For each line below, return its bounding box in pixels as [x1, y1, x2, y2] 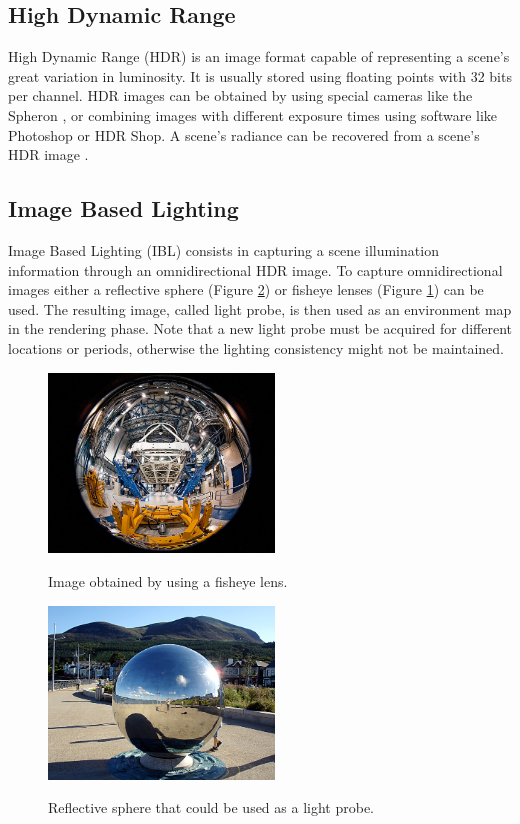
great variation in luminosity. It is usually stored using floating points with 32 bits [8, 65, 512, 86]
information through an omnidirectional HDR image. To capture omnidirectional [8, 259, 503, 280]
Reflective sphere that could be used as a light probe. [48, 797, 374, 818]
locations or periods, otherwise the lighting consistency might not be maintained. [8, 337, 504, 358]
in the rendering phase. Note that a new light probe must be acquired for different [8, 318, 513, 339]
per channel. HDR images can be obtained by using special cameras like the [8, 85, 473, 106]
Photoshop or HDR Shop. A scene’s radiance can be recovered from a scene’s [8, 124, 480, 145]
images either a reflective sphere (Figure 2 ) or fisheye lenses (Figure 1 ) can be [8, 279, 484, 300]
